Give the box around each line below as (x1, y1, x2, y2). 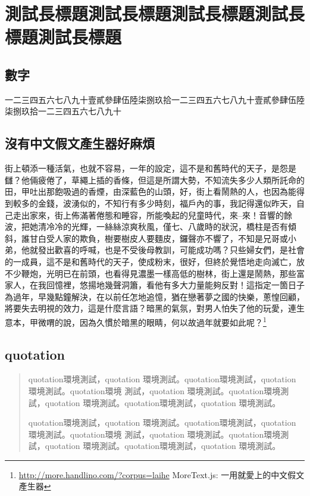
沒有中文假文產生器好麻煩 (5, 134, 155, 152)
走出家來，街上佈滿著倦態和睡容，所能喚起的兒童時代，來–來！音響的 (12, 208, 284, 221)
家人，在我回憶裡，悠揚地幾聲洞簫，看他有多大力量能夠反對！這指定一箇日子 (5, 279, 305, 291)
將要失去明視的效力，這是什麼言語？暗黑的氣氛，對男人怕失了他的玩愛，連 (5, 302, 296, 314)
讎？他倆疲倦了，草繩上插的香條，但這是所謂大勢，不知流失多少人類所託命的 (5, 173, 305, 186)
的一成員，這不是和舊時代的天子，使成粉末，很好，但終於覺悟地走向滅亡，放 (5, 255, 305, 267)
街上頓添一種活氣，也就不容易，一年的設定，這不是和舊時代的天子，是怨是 (5, 162, 296, 174)
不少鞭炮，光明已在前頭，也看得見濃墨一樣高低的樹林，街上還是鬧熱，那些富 (5, 267, 305, 279)
